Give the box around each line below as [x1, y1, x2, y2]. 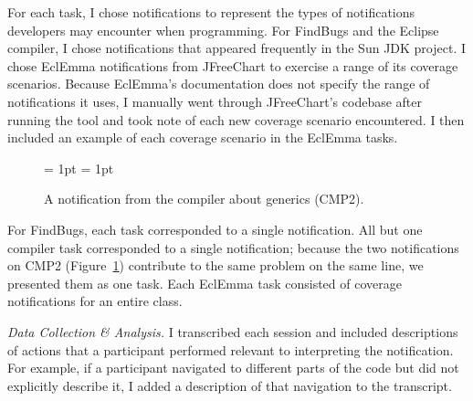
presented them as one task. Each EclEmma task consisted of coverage [7, 273, 402, 292]
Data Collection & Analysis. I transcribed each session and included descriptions [7, 322, 458, 341]
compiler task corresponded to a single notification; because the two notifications [7, 237, 459, 257]
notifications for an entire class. [7, 291, 183, 311]
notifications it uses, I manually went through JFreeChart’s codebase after [7, 91, 422, 111]
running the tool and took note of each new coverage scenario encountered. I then [7, 110, 465, 129]
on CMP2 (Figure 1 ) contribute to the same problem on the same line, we [7, 256, 424, 275]
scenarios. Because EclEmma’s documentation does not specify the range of [7, 74, 430, 93]
